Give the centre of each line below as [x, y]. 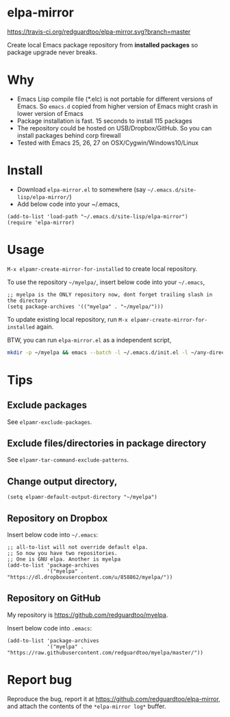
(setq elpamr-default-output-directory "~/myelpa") [82, 497]
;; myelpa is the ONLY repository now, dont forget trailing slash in [110, 294]
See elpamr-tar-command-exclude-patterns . [68, 460]
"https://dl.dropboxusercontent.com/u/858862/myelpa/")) [90, 578]
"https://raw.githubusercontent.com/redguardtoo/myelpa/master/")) [105, 653]
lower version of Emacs [50, 113]
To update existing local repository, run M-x [67, 319]
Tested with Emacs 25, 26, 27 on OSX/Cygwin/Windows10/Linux [107, 143]
